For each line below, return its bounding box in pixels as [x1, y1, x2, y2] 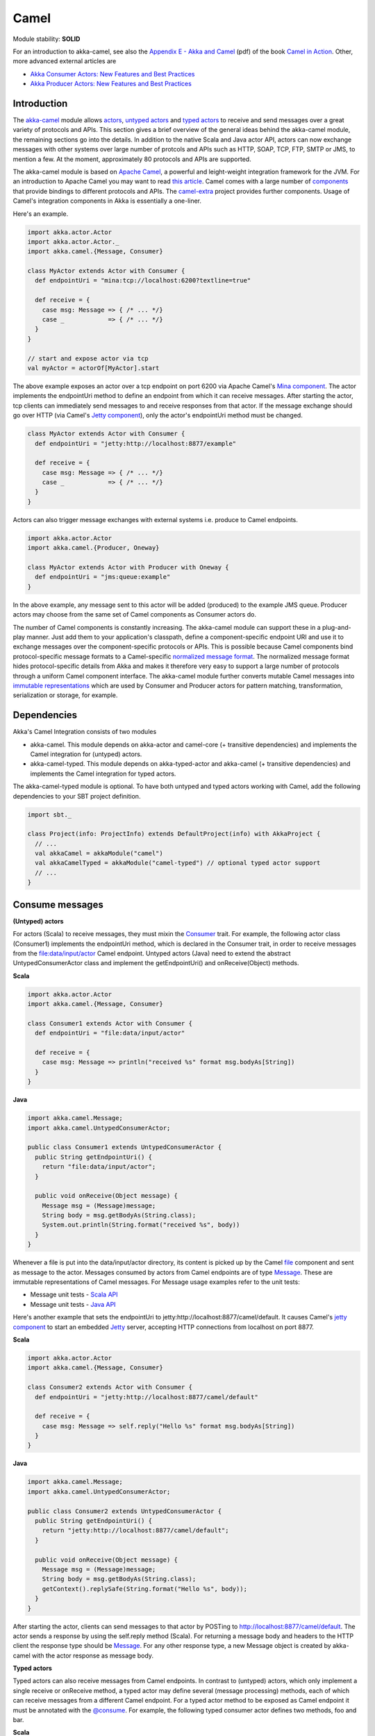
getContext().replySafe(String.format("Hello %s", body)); [42, 1585, 248, 1593]
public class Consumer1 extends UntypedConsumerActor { [27, 1143, 222, 1151]
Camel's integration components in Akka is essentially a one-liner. [12, 197, 201, 205]
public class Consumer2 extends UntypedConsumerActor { [27, 1507, 222, 1515]
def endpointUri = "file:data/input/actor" [35, 1029, 185, 1037]
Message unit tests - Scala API [30, 1290, 118, 1299]
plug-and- [322, 623, 351, 631]
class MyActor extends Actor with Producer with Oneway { [27, 563, 229, 571]
